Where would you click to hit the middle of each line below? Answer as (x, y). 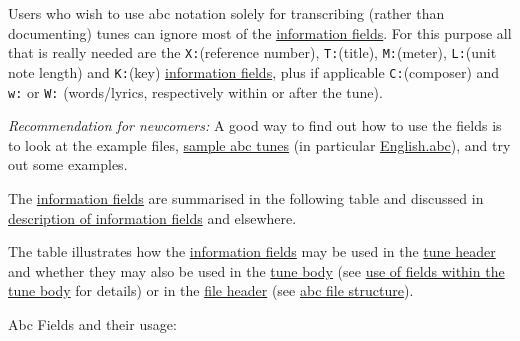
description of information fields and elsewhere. (152, 217)
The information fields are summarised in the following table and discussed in (246, 197)
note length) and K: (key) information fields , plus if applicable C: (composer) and (254, 71)
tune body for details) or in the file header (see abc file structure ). (211, 290)
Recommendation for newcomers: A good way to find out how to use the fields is (255, 125)
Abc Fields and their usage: (92, 323)
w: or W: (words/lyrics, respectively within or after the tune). (195, 91)
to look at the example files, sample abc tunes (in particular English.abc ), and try (259, 144)
